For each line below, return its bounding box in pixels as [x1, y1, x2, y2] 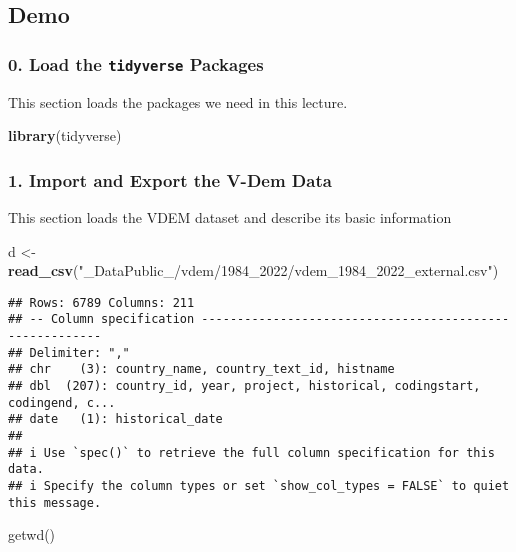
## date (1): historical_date [8, 412, 223, 427]
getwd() [8, 524, 56, 545]
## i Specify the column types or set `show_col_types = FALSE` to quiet [8, 478, 510, 493]
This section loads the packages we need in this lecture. [8, 91, 348, 112]
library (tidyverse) [8, 125, 122, 146]
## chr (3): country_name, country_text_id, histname [8, 362, 395, 377]
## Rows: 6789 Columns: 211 [8, 295, 195, 310]
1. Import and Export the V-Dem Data [8, 167, 332, 192]
